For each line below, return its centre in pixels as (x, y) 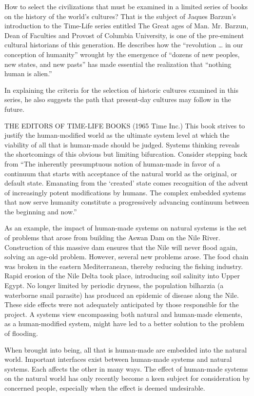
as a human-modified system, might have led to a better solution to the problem (124, 323)
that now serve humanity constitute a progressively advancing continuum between (127, 202)
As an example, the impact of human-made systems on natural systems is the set (126, 228)
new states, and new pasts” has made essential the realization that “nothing (118, 64)
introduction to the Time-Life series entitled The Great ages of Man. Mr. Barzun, (127, 26)
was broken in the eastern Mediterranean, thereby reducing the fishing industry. (124, 266)
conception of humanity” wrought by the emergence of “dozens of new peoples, (122, 54)
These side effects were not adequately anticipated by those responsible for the (122, 304)
